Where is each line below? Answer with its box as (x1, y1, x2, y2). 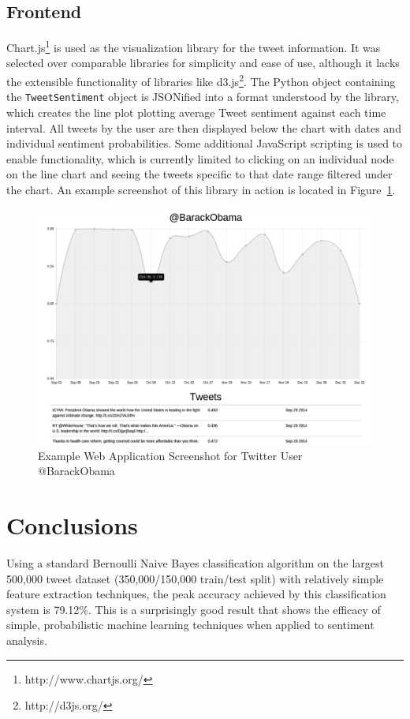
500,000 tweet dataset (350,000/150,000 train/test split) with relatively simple (6, 570, 384, 586)
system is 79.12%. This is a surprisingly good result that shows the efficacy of (6, 601, 381, 617)
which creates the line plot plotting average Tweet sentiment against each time (6, 103, 386, 120)
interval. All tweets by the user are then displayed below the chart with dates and (6, 119, 401, 136)
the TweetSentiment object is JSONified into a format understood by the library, (6, 88, 399, 105)
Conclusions (6, 509, 138, 541)
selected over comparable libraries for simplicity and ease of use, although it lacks (6, 54, 400, 71)
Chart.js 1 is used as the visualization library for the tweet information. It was (6, 37, 381, 55)
